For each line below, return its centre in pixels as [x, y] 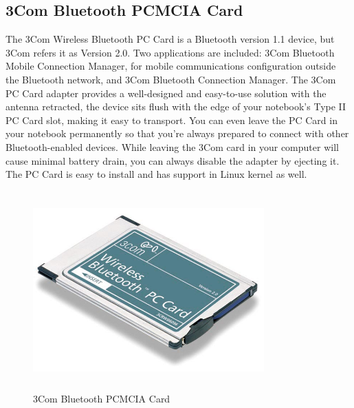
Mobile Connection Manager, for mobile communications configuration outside [171, 66]
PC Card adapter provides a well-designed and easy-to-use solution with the [166, 93]
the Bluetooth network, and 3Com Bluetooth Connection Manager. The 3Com [171, 79]
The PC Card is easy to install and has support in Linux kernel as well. [156, 174]
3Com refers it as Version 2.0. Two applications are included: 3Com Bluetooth [170, 52]
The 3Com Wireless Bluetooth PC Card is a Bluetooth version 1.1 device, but [170, 39]
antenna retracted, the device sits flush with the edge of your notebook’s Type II [176, 106]
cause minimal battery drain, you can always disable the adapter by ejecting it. [173, 160]
